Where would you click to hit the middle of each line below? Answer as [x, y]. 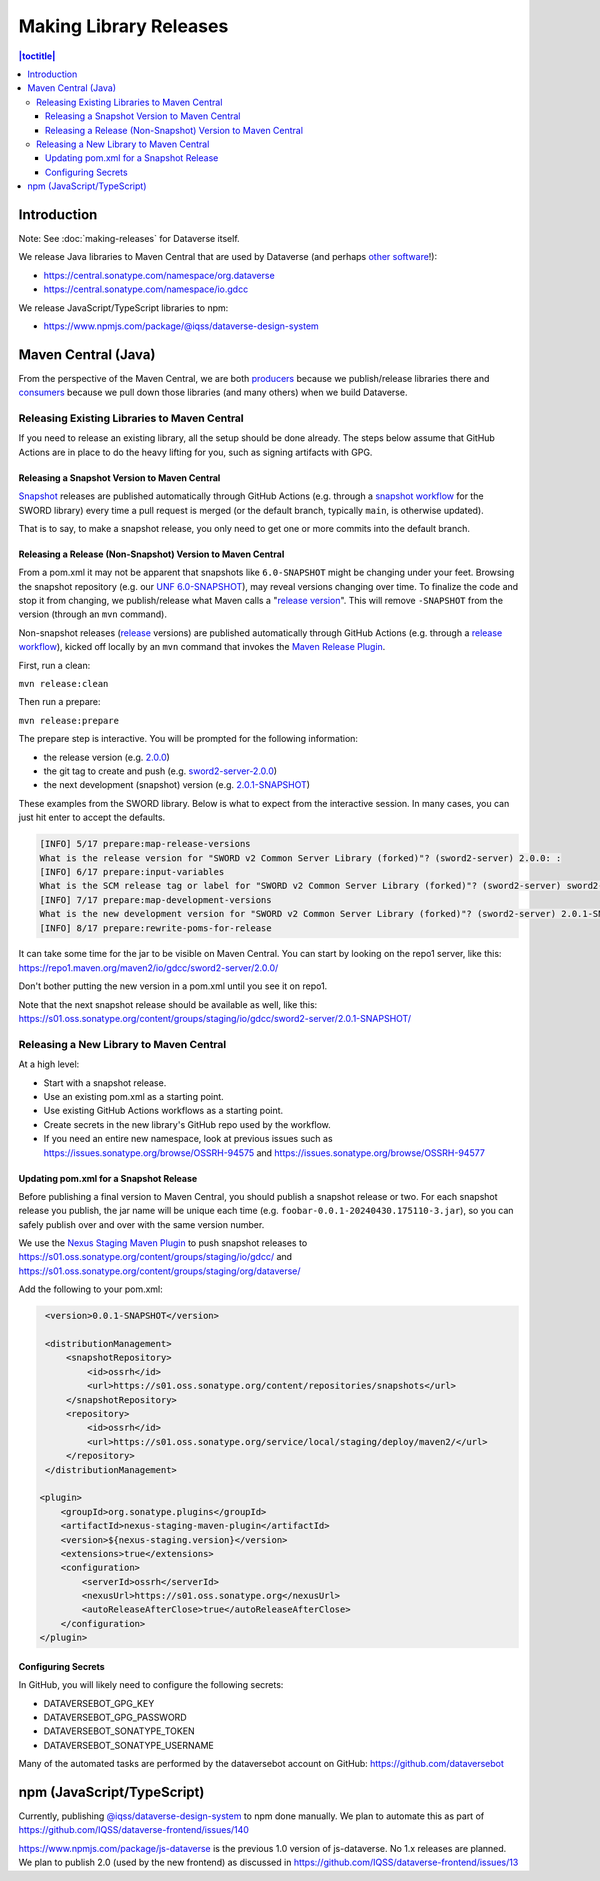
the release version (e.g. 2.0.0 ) [106, 757]
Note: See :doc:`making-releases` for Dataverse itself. [129, 238]
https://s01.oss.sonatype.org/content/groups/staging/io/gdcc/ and [155, 1257]
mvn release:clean [63, 684]
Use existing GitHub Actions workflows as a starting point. [163, 1111]
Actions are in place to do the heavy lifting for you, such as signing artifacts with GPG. [195, 452]
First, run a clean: [54, 665]
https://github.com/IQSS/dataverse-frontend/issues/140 [134, 1830]
